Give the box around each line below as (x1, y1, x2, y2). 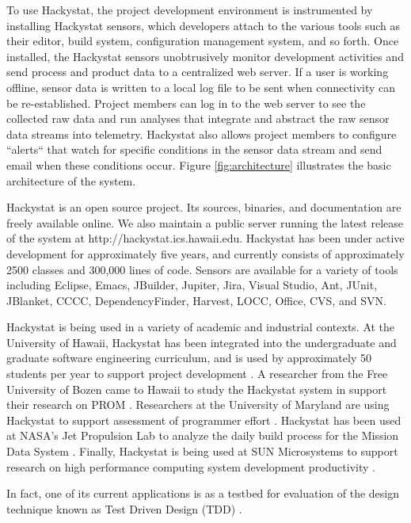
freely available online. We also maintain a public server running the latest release (6, 214, 404, 231)
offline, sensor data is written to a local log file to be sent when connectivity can (6, 78, 396, 95)
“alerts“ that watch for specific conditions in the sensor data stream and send (6, 141, 382, 158)
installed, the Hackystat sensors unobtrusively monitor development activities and (6, 48, 404, 64)
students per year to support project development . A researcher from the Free (6, 365, 388, 382)
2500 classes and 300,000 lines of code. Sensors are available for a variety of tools (6, 261, 398, 277)
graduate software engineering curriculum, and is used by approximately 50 (6, 349, 371, 366)
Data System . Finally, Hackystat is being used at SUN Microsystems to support (6, 443, 398, 460)
